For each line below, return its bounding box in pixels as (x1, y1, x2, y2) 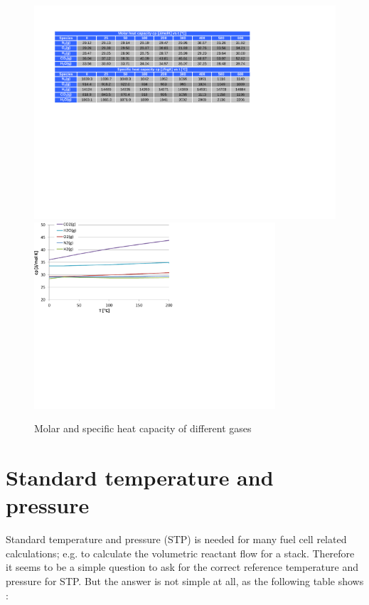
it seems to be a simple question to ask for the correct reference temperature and (6, 560, 359, 574)
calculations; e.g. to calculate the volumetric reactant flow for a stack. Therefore (6, 545, 355, 560)
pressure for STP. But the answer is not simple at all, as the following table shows (6, 573, 364, 588)
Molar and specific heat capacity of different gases (34, 421, 252, 436)
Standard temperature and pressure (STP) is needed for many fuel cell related (6, 532, 347, 547)
